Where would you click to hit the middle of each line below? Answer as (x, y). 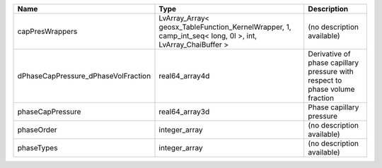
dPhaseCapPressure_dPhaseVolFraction (84, 76)
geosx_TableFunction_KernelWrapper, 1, (225, 27)
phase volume (331, 89)
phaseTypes (37, 148)
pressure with (331, 72)
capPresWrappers (47, 31)
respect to (325, 80)
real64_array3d (184, 112)
